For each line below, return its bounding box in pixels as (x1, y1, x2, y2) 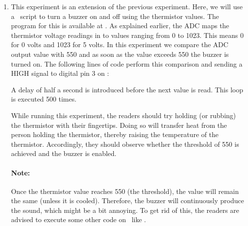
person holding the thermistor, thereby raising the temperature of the (11, 129, 219, 139)
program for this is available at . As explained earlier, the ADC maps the (11, 20, 230, 31)
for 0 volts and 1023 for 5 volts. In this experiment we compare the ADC (11, 39, 229, 50)
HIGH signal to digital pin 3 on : (11, 68, 109, 78)
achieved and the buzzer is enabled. (11, 148, 117, 158)
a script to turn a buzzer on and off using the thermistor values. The (11, 11, 219, 21)
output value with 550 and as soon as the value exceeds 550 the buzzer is (11, 49, 229, 59)
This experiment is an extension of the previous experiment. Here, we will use (11, 1, 243, 11)
